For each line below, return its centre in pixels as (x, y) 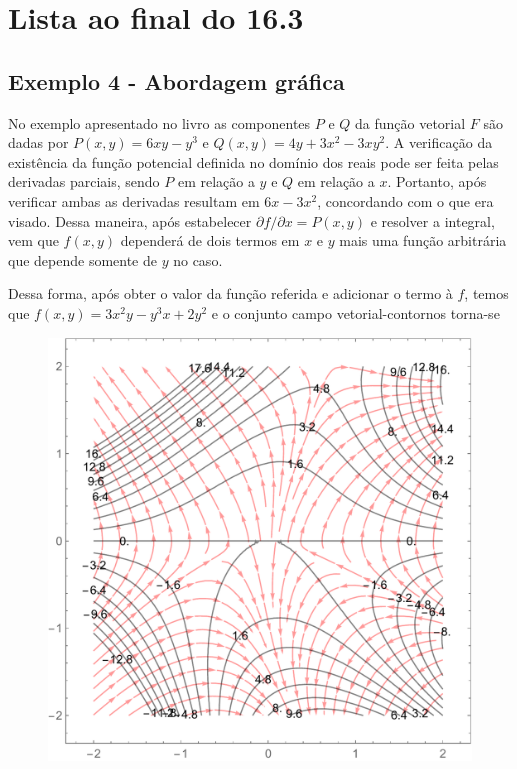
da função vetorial (410, 122)
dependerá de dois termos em (210, 240)
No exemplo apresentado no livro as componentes (159, 122)
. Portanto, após (437, 181)
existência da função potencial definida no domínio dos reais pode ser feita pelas (253, 161)
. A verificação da (439, 142)
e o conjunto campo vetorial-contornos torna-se (355, 312)
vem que (33, 240)
